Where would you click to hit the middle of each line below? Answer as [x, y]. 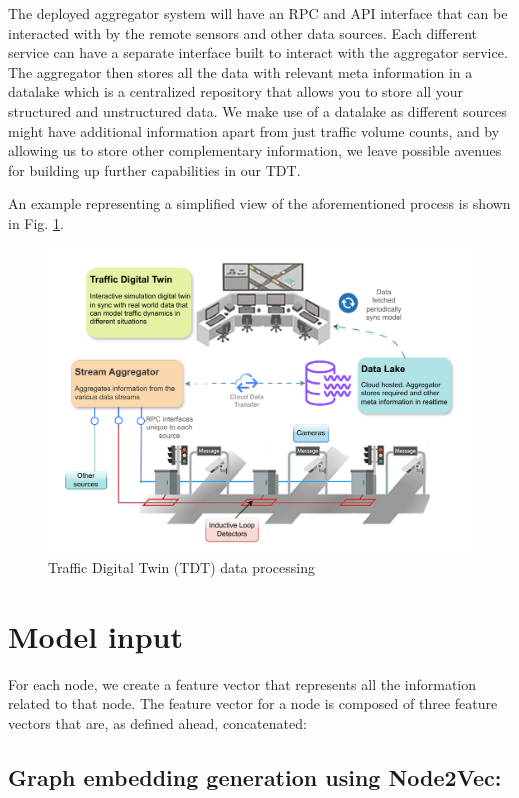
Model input [96, 635]
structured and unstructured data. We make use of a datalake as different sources [257, 110]
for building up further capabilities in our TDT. [154, 169]
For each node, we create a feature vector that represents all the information [242, 683]
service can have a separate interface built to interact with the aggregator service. [258, 52]
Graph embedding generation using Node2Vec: [255, 777]
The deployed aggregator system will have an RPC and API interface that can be [258, 13]
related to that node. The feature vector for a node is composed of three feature [253, 703]
